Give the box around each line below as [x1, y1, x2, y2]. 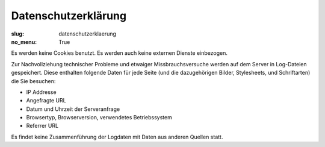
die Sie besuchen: [11, 77, 56, 84]
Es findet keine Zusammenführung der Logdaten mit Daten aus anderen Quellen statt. [11, 133, 223, 140]
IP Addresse [26, 88, 57, 96]
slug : [11, 30, 24, 37]
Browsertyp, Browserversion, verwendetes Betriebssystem [26, 114, 173, 121]
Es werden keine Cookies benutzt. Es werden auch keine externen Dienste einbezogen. [11, 49, 228, 57]
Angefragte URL [26, 97, 66, 104]
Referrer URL [26, 122, 59, 130]
